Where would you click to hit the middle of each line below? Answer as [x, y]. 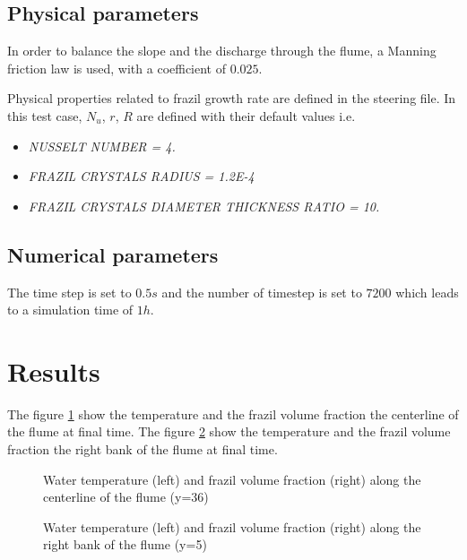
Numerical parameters [113, 254]
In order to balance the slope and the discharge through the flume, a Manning [222, 51]
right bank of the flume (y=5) [125, 544]
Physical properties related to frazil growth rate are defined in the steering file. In [232, 98]
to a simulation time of [70, 310]
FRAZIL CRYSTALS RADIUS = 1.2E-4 [141, 176]
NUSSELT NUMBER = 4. [102, 146]
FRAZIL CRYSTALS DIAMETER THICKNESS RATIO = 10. [204, 206]
